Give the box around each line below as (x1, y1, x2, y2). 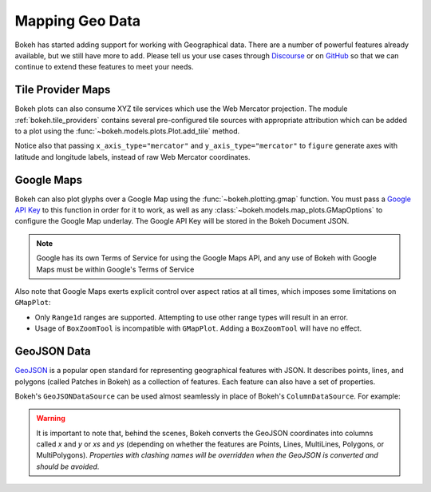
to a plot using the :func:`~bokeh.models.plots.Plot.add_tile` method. (14, 126, 240, 136)
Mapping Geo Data (14, 12, 141, 30)
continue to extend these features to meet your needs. (14, 62, 194, 72)
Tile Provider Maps (14, 83, 111, 97)
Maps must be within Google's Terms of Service (36, 264, 195, 274)
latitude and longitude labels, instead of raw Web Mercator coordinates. (14, 152, 251, 161)
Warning (36, 414, 65, 423)
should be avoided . (36, 462, 100, 471)
